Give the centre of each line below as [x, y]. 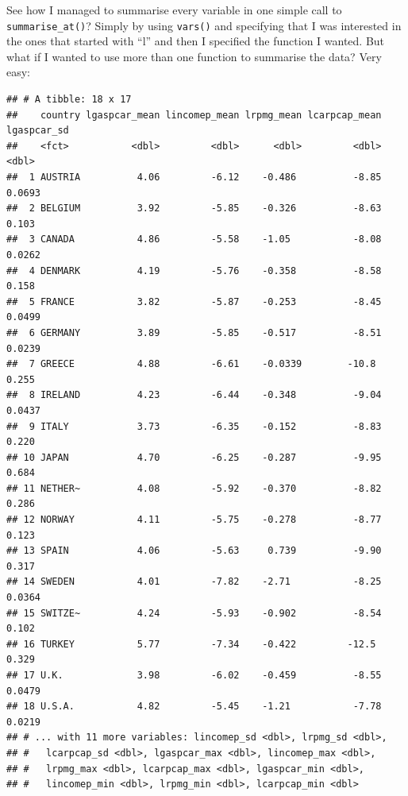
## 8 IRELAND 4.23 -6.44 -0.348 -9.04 [194, 395]
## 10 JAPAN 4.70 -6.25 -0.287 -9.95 [194, 457]
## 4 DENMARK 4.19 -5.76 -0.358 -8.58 [194, 270]
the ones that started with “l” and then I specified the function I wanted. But [196, 41]
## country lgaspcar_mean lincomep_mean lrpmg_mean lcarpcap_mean [194, 115]
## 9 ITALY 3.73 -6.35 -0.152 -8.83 [194, 426]
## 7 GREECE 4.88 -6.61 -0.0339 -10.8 [191, 364]
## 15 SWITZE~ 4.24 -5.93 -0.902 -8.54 [194, 613]
